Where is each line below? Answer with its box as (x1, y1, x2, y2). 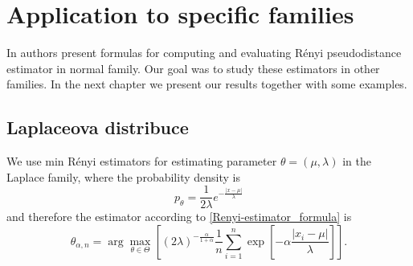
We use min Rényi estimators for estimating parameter (6, 153, 277, 170)
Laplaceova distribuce (6, 115, 189, 140)
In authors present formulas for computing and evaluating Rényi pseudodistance (6, 44, 402, 61)
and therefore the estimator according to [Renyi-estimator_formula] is (6, 208, 352, 225)
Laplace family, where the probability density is (6, 168, 240, 185)
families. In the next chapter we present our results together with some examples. (6, 76, 407, 92)
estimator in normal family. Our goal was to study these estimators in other (6, 59, 380, 76)
